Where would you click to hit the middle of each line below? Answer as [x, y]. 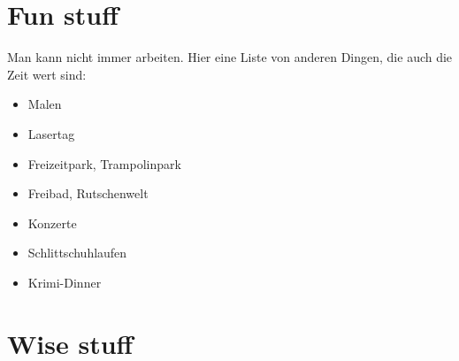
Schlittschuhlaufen [77, 253]
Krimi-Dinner [65, 282]
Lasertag [51, 133]
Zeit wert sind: [47, 74]
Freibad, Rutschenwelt [88, 193]
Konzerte [52, 223]
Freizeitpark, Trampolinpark [104, 163]
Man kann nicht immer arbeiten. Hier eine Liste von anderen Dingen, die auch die [230, 57]
